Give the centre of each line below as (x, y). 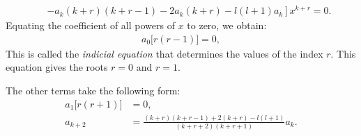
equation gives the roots (57, 67)
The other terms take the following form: (93, 90)
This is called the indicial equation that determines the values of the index (164, 53)
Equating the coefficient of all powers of (90, 25)
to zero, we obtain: (227, 25)
